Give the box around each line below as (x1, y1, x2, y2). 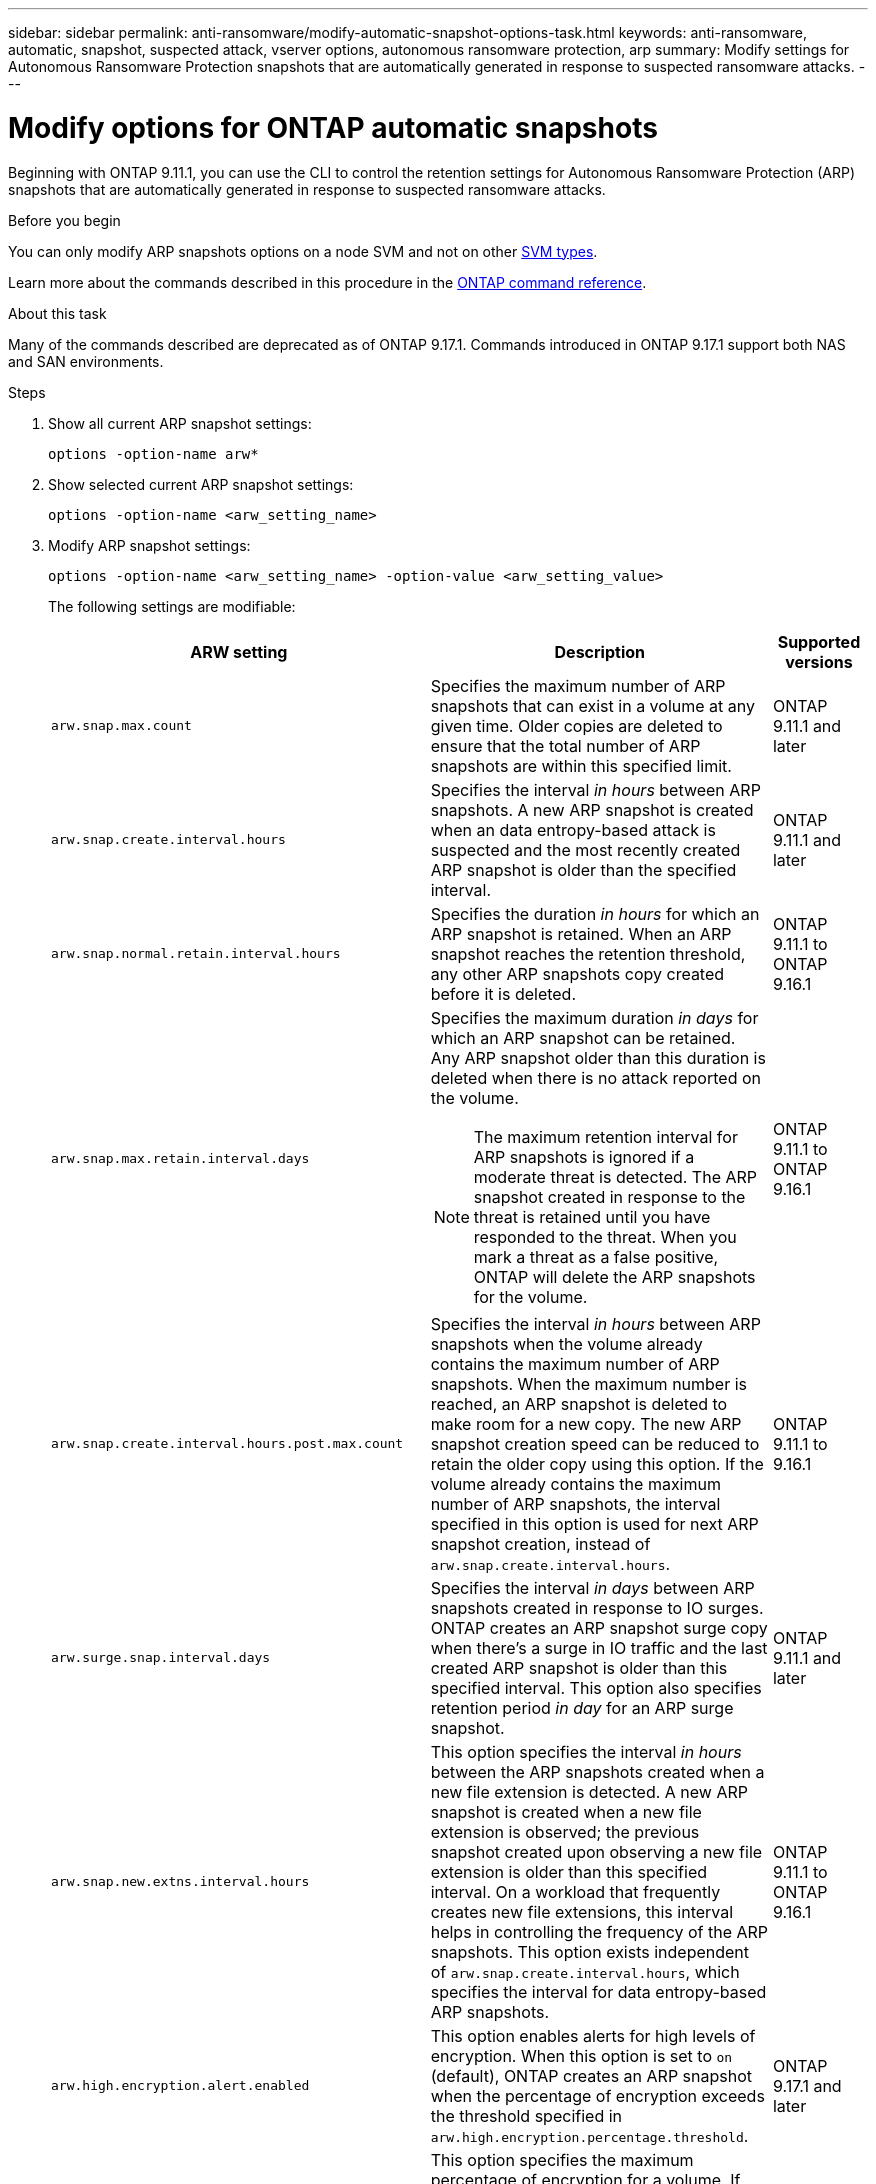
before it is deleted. (430, 983, 577, 1004)
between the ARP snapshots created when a (430, 1761, 765, 1782)
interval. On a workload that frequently (430, 1881, 721, 1902)
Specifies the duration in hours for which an (430, 903, 760, 924)
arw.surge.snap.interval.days (51, 1650, 271, 1665)
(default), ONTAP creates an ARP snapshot (430, 2065, 753, 2086)
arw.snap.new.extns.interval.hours (51, 1874, 310, 1889)
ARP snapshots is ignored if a (473, 1146, 695, 1167)
